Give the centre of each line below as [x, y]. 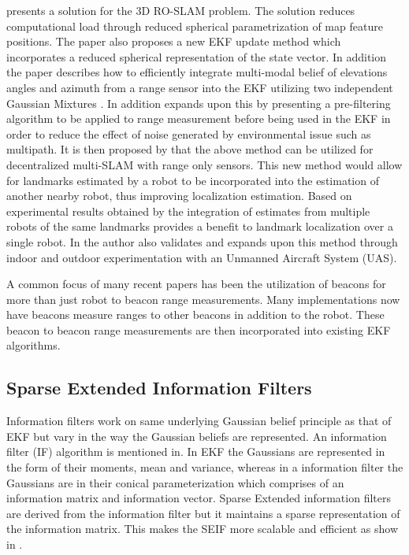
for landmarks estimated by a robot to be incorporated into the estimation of [193, 180]
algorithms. [33, 345]
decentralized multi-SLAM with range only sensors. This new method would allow [204, 164]
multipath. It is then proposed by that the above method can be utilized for [190, 149]
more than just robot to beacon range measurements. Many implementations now [203, 299]
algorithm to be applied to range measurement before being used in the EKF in [199, 118]
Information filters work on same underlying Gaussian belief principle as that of [199, 421]
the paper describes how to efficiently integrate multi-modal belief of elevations [197, 72]
